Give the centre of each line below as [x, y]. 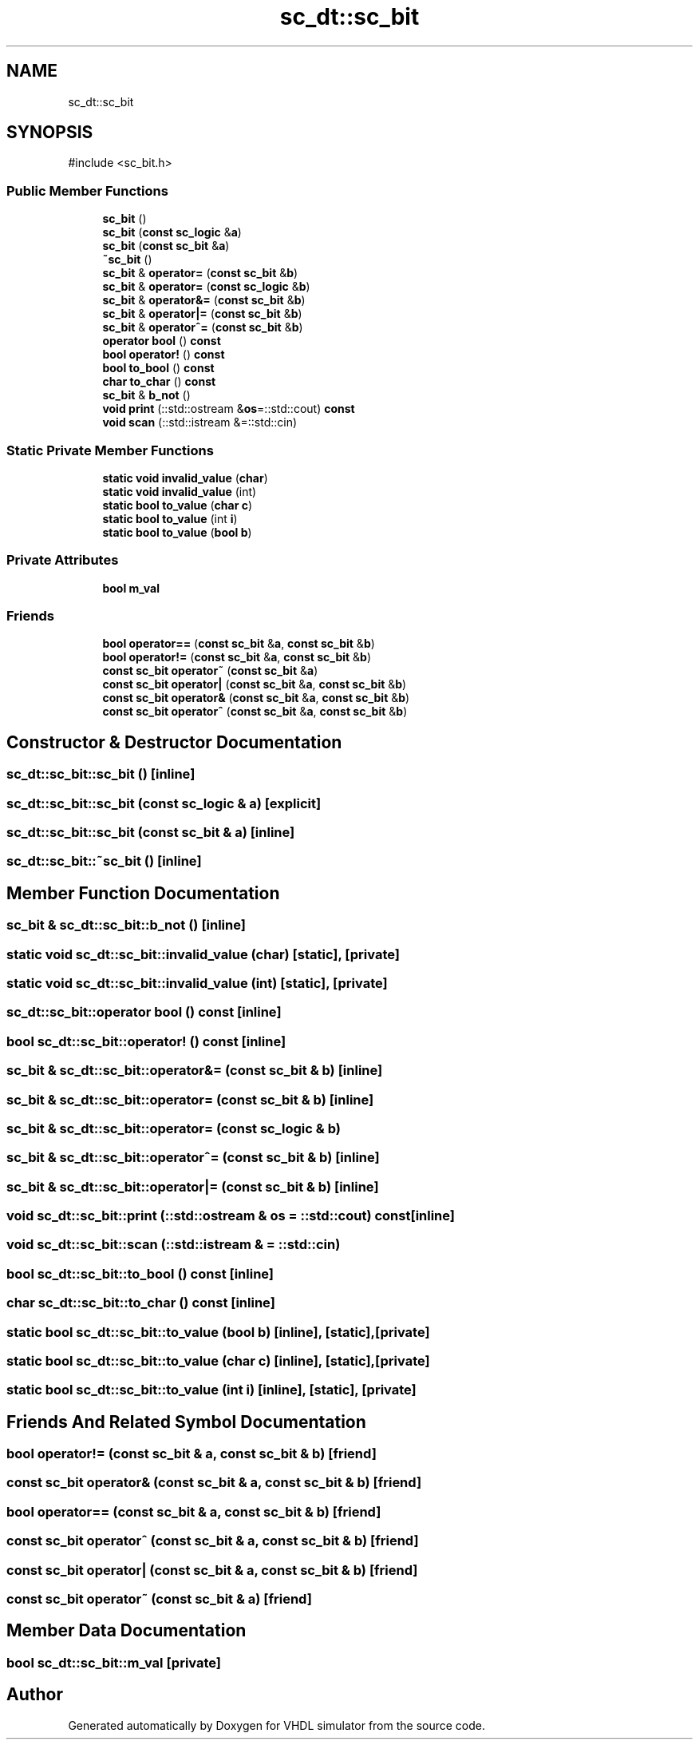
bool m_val [131, 588]
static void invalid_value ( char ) [185, 478]
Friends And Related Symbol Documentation [186, 1422]
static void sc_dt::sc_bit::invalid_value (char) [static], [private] [203, 954]
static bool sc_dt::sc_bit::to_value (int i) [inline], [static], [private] [211, 1390]
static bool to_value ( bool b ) [177, 532]
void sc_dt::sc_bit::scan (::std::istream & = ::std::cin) [174, 1245]
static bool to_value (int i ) [170, 518]
